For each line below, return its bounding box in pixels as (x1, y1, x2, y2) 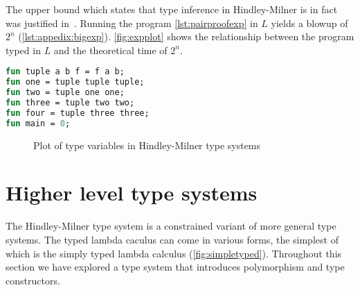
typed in (6, 42, 41, 57)
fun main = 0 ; (6, 118, 71, 128)
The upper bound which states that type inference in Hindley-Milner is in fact (6, 2, 338, 16)
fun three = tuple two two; (6, 98, 135, 108)
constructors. (6, 273, 60, 287)
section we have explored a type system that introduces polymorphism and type (6, 259, 345, 274)
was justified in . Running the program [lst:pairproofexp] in (6, 15, 258, 30)
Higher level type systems (6, 178, 258, 207)
